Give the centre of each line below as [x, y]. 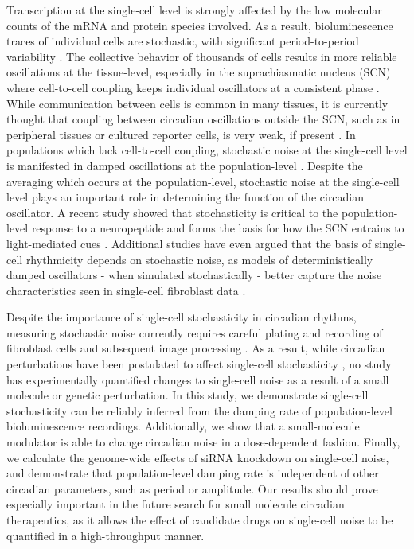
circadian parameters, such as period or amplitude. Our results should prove [192, 488]
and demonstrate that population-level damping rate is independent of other [193, 473]
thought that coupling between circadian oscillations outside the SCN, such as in [203, 119]
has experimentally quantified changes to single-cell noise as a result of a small [198, 379]
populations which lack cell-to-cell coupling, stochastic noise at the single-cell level [207, 150]
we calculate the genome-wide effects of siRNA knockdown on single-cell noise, [198, 457]
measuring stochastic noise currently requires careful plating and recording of [195, 332]
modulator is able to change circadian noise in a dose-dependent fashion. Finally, [203, 442]
